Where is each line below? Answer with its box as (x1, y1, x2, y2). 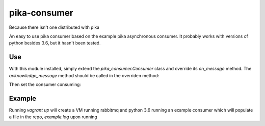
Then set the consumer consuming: (9, 82, 81, 87)
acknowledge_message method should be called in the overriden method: (9, 72, 159, 78)
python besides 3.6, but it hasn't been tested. (9, 40, 101, 46)
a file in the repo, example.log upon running (9, 114, 98, 120)
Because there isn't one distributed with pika (9, 24, 100, 30)
